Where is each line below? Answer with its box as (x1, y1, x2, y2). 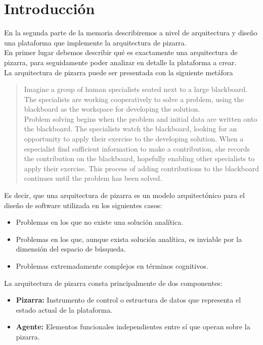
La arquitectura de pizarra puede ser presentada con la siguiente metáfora (4, 67, 233, 77)
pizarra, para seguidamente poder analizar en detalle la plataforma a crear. (4, 57, 237, 67)
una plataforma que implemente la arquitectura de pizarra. (4, 37, 187, 47)
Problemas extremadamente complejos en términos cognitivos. (16, 261, 208, 271)
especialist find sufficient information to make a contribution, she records (24, 143, 250, 154)
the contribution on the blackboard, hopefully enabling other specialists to (24, 153, 255, 164)
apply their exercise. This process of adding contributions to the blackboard (24, 163, 259, 173)
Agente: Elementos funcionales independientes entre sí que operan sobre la (16, 321, 250, 332)
